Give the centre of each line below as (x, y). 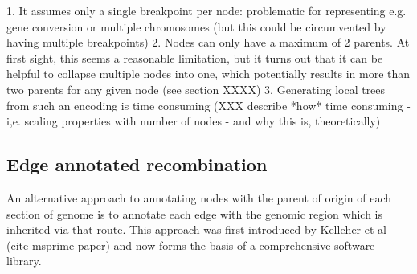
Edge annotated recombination (137, 164)
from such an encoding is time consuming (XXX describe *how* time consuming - (208, 105)
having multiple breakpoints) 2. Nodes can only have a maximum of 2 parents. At (208, 42)
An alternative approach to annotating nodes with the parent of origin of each (199, 197)
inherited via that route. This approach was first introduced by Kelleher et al (196, 229)
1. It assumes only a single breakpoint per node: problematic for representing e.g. (206, 10)
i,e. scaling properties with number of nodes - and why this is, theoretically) (194, 121)
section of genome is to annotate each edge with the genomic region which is (195, 213)
